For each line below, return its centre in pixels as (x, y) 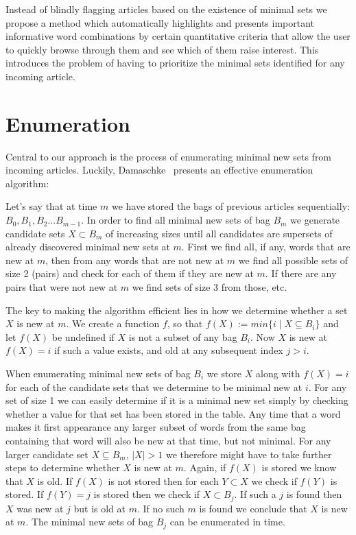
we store (224, 373)
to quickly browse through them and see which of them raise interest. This (162, 49)
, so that (185, 323)
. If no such (161, 508)
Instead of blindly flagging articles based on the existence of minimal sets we (166, 9)
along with (278, 373)
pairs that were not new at (62, 287)
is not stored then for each (163, 480)
